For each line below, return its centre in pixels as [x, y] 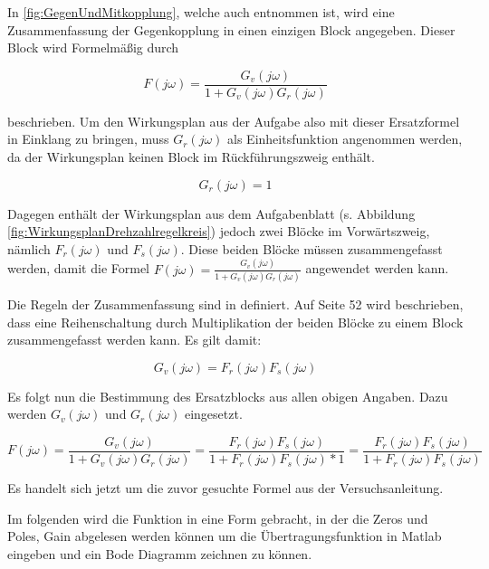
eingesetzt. [213, 414]
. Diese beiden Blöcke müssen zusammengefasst [312, 248]
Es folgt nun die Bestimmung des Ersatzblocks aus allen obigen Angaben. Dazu [228, 396]
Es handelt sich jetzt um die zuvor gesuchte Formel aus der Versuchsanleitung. [225, 488]
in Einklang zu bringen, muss [88, 139]
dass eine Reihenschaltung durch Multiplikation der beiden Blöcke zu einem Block [235, 322]
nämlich [29, 248]
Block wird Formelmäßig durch [93, 47]
